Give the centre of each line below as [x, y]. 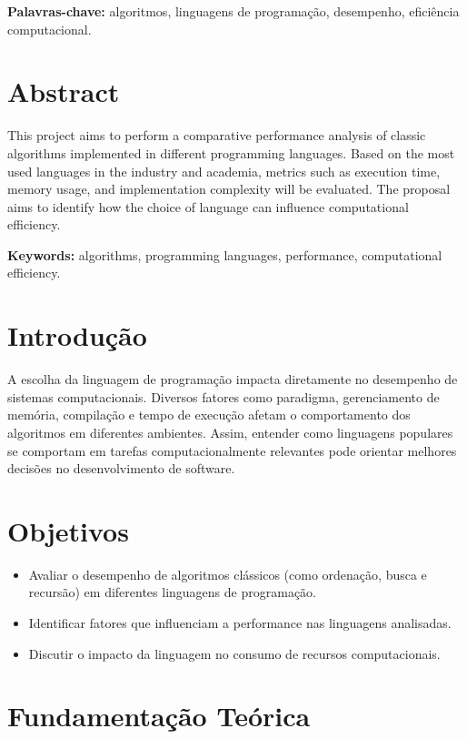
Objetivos [68, 530]
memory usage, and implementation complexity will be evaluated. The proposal [229, 189]
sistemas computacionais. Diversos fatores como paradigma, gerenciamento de [224, 396]
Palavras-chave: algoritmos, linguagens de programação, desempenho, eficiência [233, 11]
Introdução [77, 335]
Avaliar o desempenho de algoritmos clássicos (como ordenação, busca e [228, 574]
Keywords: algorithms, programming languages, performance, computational [225, 254]
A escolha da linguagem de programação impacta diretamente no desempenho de [233, 379]
